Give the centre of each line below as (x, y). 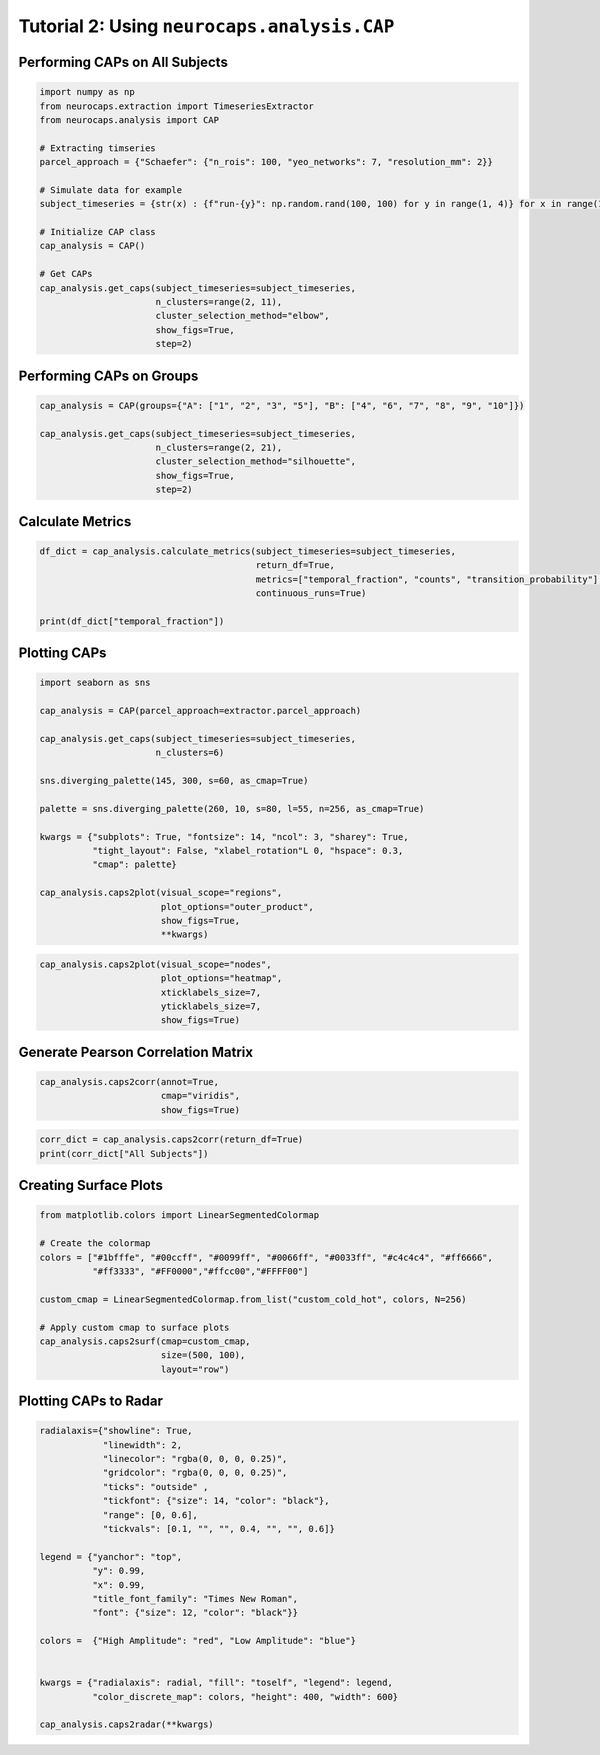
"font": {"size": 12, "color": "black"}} (195, 1613)
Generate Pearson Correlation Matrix (136, 1051)
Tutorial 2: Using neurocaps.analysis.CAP (206, 26)
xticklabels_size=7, (211, 992)
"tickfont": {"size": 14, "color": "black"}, (216, 1501)
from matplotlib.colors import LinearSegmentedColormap (179, 1215)
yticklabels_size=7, (211, 1006)
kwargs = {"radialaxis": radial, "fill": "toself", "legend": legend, (216, 1683)
